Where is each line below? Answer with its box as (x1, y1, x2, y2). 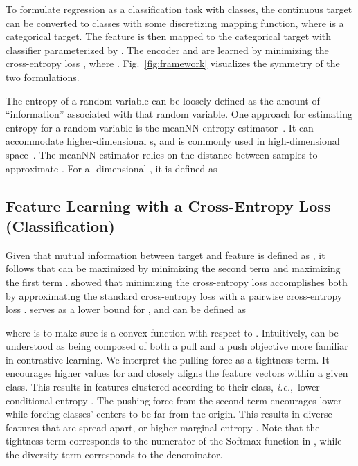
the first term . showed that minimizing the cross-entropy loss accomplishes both (6, 274, 348, 289)
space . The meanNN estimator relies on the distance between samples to (6, 147, 318, 161)
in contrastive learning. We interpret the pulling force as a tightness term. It (6, 352, 330, 366)
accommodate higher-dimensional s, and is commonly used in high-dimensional (6, 134, 340, 148)
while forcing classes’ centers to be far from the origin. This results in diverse (6, 406, 332, 421)
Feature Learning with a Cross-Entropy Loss (6, 195, 331, 216)
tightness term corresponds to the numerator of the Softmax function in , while (6, 433, 342, 448)
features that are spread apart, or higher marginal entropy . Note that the (6, 420, 320, 434)
